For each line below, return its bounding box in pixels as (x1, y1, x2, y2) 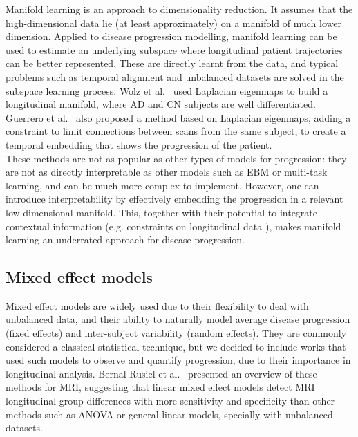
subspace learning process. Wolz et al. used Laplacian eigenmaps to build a (6, 83, 328, 97)
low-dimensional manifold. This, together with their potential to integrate (6, 205, 318, 219)
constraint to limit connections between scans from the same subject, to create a (6, 124, 346, 138)
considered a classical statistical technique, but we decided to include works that (6, 339, 346, 353)
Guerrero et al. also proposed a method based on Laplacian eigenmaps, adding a (6, 110, 351, 124)
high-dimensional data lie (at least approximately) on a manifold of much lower (6, 15, 341, 30)
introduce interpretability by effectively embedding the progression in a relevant (6, 192, 343, 206)
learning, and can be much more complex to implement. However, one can (6, 178, 319, 192)
